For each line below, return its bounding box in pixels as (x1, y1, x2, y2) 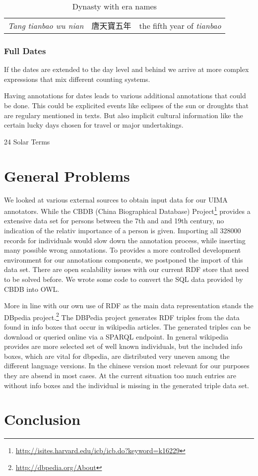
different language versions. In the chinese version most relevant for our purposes (4, 360, 250, 371)
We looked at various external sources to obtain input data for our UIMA (4, 194, 228, 204)
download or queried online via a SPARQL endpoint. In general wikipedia (4, 331, 229, 341)
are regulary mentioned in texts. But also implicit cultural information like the (4, 110, 243, 120)
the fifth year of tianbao (139, 19, 221, 31)
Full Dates (4, 44, 46, 57)
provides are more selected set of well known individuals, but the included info (4, 341, 243, 351)
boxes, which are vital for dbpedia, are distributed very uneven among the (4, 350, 230, 361)
